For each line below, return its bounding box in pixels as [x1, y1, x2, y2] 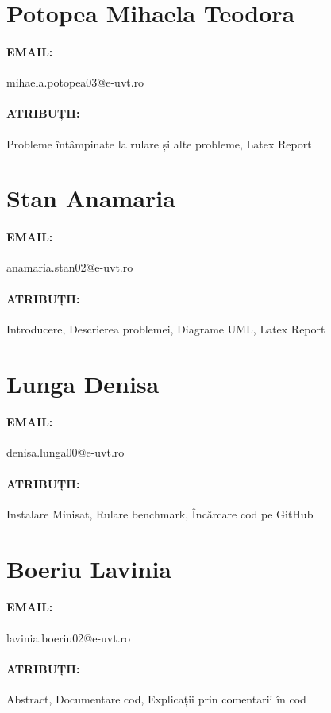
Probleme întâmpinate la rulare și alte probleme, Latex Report [6, 135, 312, 152]
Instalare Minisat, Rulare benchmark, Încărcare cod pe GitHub [6, 505, 314, 522]
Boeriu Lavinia [6, 552, 172, 584]
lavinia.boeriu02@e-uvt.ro [6, 629, 131, 646]
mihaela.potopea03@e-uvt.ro [6, 74, 144, 91]
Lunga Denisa [6, 367, 160, 399]
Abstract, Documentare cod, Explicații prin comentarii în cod [6, 691, 306, 707]
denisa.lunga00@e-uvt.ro [6, 444, 125, 461]
